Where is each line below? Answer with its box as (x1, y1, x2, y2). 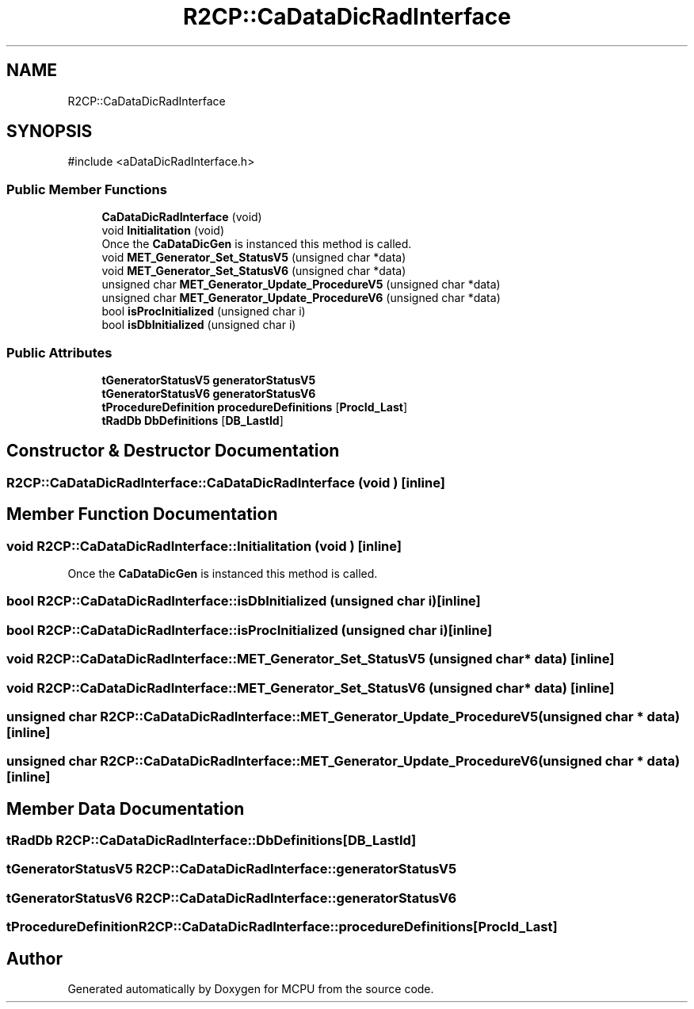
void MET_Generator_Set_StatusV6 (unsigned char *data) (101, 264, 406, 278)
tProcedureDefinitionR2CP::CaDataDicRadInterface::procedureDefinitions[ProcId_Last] (6, 919, 558, 935)
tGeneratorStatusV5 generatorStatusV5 (101, 373, 316, 387)
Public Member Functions (6, 181, 167, 197)
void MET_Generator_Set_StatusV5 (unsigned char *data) (101, 250, 406, 265)
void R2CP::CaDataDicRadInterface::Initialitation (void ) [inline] (6, 537, 402, 554)
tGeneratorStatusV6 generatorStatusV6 (101, 386, 316, 400)
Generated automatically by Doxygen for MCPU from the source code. (67, 982, 434, 996)
